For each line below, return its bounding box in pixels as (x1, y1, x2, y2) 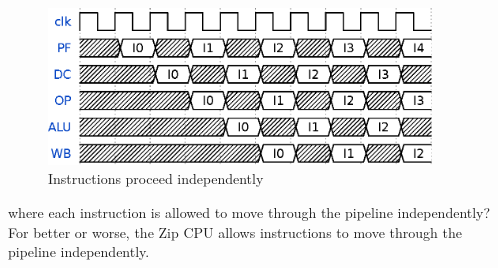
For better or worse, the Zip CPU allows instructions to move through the (8, 221, 462, 242)
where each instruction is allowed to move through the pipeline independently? (8, 202, 491, 223)
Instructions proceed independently (48, 168, 264, 189)
